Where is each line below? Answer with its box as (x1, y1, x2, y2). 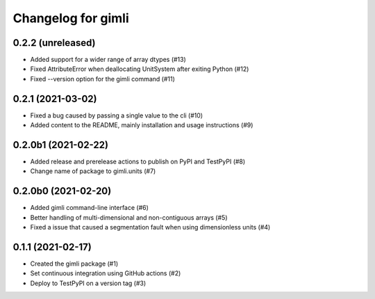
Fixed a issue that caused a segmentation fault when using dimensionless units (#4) (30, 223, 271, 232)
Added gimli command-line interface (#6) (30, 204, 149, 212)
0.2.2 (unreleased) (12, 37, 97, 49)
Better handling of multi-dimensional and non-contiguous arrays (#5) (30, 213, 228, 222)
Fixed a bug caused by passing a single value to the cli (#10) (30, 111, 203, 120)
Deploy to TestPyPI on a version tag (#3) (30, 279, 147, 287)
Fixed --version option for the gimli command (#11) (30, 74, 175, 83)
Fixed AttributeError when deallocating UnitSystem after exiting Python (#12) (30, 65, 249, 73)
